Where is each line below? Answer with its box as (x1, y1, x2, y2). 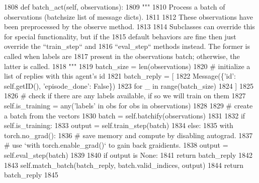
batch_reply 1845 (4, 169, 58, 180)
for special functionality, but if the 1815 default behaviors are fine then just (4, 31, 236, 41)
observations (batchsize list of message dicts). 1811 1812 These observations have (4, 11, 253, 22)
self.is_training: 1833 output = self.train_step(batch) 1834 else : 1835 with (4, 120, 233, 131)
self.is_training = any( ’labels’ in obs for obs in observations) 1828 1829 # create (4, 100, 253, 110)
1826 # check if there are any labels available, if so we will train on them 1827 (4, 90, 246, 101)
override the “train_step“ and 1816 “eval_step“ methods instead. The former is (4, 41, 250, 51)
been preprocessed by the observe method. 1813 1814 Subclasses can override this (4, 21, 255, 32)
